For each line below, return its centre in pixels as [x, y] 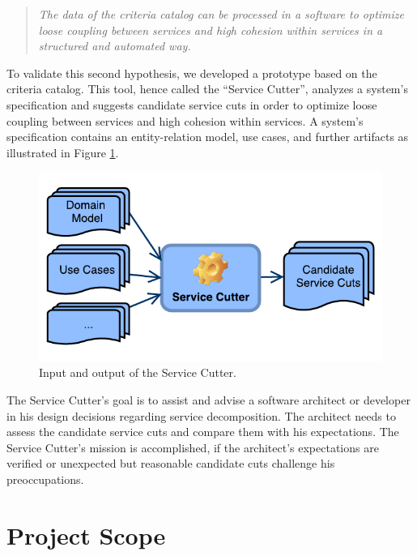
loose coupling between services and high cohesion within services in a [211, 30]
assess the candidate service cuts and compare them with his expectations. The [203, 432]
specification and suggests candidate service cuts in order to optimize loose [192, 104]
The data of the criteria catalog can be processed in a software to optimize [221, 14]
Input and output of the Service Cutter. [138, 372]
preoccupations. [45, 479]
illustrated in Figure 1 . [63, 152]
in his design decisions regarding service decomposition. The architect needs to [201, 415]
